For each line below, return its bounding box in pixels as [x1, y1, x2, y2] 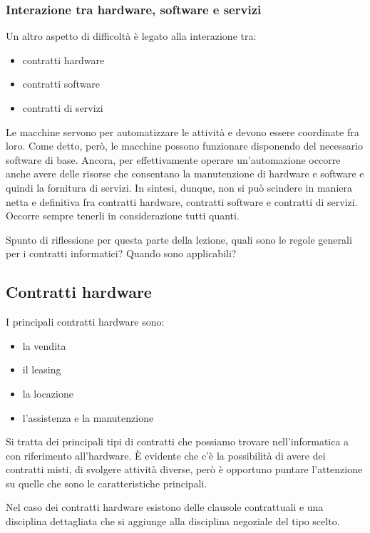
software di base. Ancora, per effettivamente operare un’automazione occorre [6, 152, 341, 167]
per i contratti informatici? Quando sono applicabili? [6, 246, 237, 261]
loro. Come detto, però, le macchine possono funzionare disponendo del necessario [6, 138, 364, 153]
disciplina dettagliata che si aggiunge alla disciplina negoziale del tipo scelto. [6, 514, 340, 529]
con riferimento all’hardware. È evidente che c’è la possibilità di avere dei [6, 447, 326, 462]
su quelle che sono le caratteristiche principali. [6, 475, 207, 490]
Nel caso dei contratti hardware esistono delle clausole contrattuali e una [6, 500, 324, 514]
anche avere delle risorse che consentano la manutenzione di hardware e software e [6, 166, 364, 181]
